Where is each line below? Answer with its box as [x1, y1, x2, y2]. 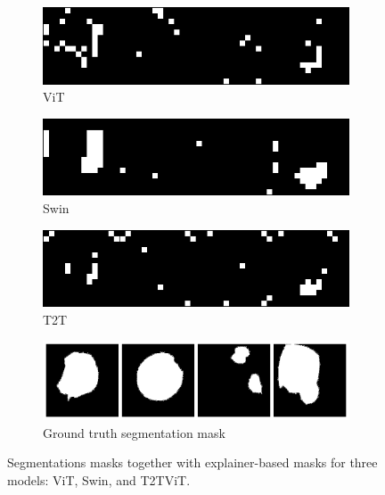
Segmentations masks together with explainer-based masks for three [7, 453, 378, 472]
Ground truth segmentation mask [43, 423, 225, 441]
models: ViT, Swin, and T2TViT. [7, 470, 191, 489]
